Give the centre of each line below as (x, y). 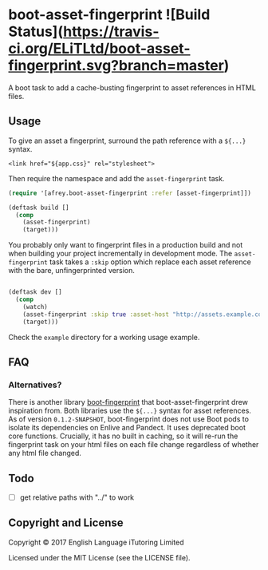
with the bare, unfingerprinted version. (72, 271)
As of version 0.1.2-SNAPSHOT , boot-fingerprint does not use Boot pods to (129, 419)
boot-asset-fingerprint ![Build (109, 15)
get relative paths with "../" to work (77, 497)
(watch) (35, 307)
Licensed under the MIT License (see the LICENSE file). (99, 557)
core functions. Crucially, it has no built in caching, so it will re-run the (123, 436)
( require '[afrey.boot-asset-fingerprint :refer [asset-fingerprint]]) (130, 193)
